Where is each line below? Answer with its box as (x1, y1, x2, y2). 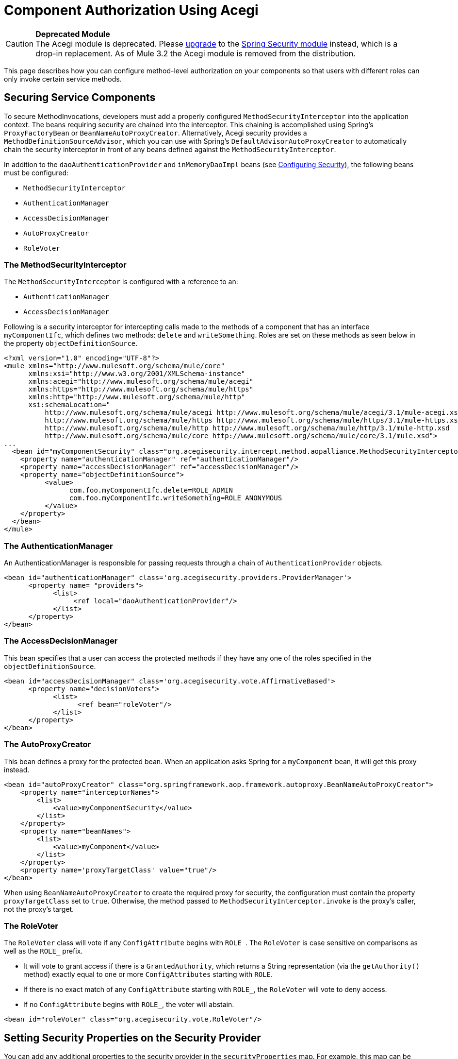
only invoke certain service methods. (4, 74, 122, 83)
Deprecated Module (35, 29, 110, 39)
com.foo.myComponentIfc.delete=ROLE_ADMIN (69, 486, 233, 495)
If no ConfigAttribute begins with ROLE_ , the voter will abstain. (23, 1000, 234, 1009)
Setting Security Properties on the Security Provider (4, 1031, 261, 1044)
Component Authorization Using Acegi (4, 2, 259, 18)
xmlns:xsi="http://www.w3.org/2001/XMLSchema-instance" (28, 370, 245, 378)
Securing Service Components (4, 91, 156, 104)
